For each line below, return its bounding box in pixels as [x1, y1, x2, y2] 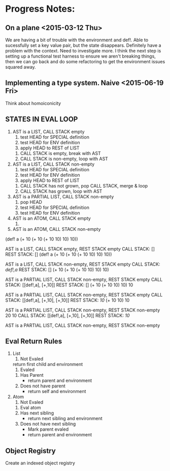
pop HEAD [20, 199, 42, 205]
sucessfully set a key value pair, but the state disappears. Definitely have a [5, 42, 161, 48]
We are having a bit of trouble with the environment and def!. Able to [5, 37, 149, 43]
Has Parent [20, 372, 44, 378]
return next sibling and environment [27, 415, 103, 422]
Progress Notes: [5, 3, 75, 15]
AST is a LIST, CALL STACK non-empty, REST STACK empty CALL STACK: [5, 261, 161, 267]
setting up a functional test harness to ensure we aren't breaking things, [5, 53, 156, 59]
